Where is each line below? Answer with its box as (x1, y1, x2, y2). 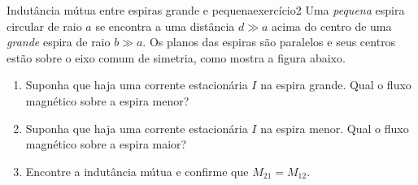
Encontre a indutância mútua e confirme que (25, 162, 249, 179)
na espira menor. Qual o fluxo (260, 119, 409, 136)
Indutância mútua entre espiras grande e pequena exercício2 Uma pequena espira (7, 2, 405, 18)
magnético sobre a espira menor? (25, 92, 189, 109)
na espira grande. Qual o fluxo (260, 76, 411, 93)
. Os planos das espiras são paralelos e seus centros (142, 33, 396, 50)
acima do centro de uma (272, 17, 392, 34)
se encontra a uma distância (95, 17, 235, 34)
